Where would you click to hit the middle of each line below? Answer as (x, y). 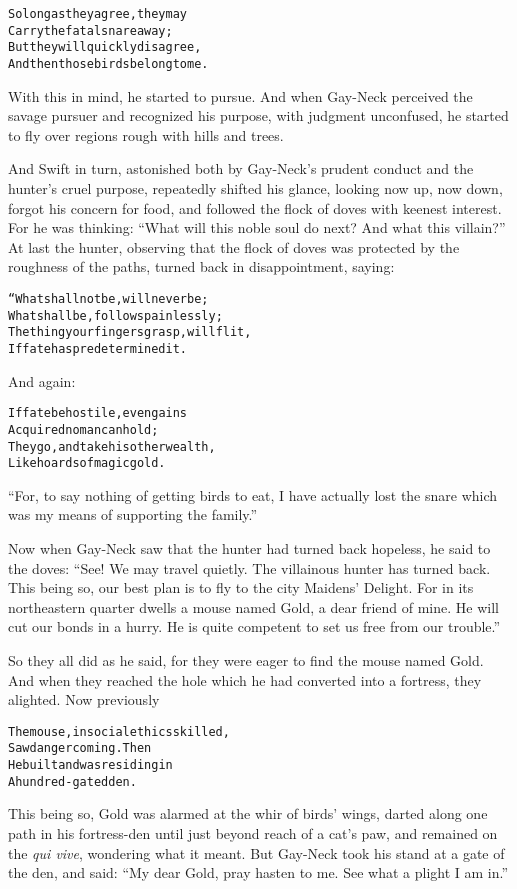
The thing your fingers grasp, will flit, (130, 332)
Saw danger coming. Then (80, 748)
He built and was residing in (90, 765)
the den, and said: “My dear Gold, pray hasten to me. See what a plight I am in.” (258, 872)
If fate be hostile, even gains (98, 413)
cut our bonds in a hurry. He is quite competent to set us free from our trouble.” (254, 626)
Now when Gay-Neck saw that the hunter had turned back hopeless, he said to (249, 548)
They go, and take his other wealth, (112, 446)
